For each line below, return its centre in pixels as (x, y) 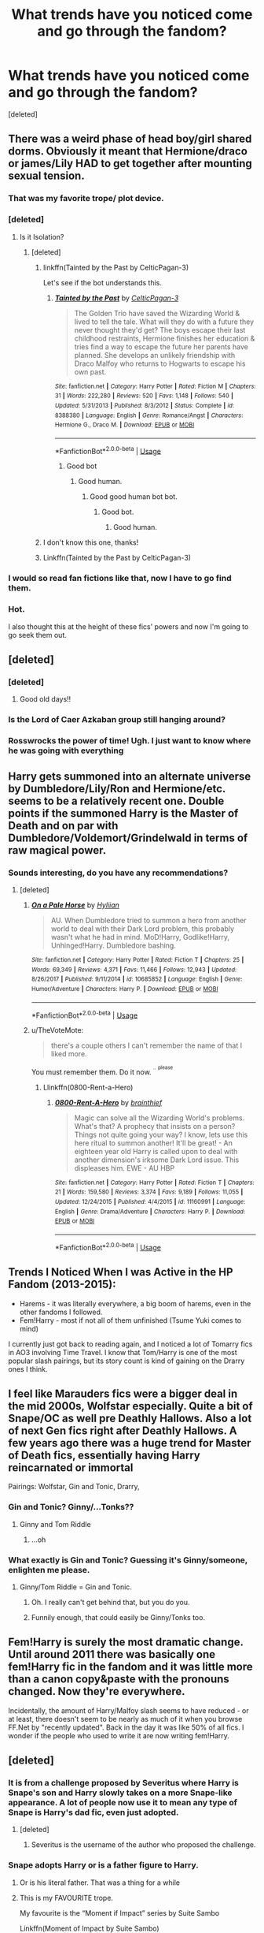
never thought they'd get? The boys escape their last (160, 330)
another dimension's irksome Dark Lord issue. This (157, 1160)
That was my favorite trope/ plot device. (86, 199)
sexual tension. (46, 176)
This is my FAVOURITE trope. (66, 1898)
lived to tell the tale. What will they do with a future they (164, 322)
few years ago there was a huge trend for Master (130, 1443)
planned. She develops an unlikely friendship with (155, 355)
